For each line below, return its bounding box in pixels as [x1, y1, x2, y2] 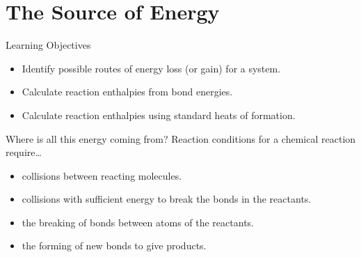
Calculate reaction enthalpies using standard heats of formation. [22, 107, 296, 122]
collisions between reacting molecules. [22, 168, 182, 182]
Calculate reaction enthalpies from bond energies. [22, 84, 233, 99]
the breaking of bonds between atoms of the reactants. [22, 215, 254, 229]
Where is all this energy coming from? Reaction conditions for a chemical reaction [6, 131, 356, 146]
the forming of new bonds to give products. [22, 238, 207, 253]
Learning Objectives [6, 38, 91, 52]
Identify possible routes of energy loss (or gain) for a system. [22, 61, 281, 75]
